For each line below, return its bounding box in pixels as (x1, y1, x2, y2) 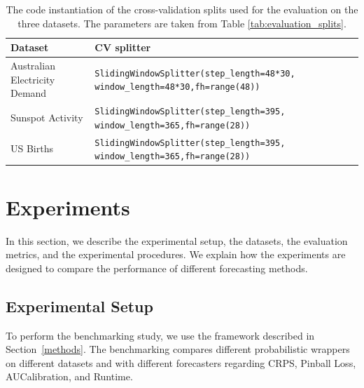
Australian (10, 58, 55, 73)
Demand (10, 86, 47, 100)
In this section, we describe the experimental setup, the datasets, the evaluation (6, 233, 348, 248)
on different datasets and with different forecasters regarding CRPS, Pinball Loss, (6, 355, 356, 370)
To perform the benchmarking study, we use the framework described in (6, 328, 315, 342)
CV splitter (94, 40, 151, 55)
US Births (10, 141, 53, 156)
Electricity (10, 72, 55, 86)
